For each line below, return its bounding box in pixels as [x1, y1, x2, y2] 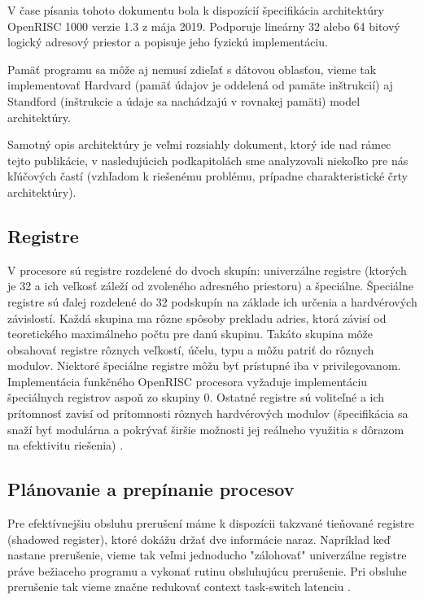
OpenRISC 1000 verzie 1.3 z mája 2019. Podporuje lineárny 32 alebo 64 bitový [7, 17, 400, 34]
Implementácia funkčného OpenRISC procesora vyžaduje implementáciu [7, 372, 368, 389]
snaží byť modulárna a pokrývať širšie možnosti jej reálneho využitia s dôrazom [7, 420, 404, 437]
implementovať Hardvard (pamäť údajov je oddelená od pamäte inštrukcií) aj [7, 76, 393, 93]
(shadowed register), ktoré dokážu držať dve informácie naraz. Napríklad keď [7, 530, 391, 547]
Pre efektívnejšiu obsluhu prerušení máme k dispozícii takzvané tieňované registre [7, 515, 414, 532]
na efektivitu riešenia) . [7, 437, 124, 454]
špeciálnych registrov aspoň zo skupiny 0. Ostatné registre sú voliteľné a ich [7, 389, 385, 406]
